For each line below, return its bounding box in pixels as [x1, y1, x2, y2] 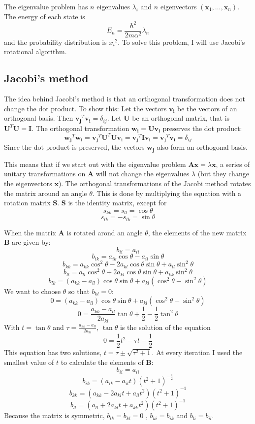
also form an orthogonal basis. [157, 142, 248, 152]
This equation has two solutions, [4, 347, 102, 358]
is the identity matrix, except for [68, 197, 167, 208]
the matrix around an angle [4, 188, 87, 198]
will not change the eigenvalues [96, 168, 190, 179]
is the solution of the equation [120, 322, 211, 332]
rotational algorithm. [4, 46, 67, 57]
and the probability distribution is [4, 36, 107, 47]
